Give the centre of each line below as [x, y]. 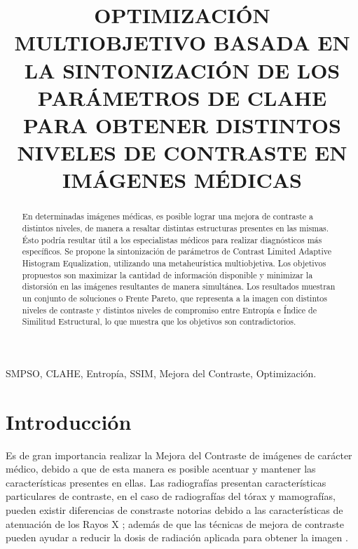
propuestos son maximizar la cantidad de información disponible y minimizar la [167, 274]
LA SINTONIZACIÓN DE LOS [182, 70]
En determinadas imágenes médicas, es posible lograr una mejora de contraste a [168, 216]
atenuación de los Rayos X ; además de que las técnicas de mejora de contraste [175, 523]
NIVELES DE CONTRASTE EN [182, 152]
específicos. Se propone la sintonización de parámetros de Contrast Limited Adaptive [177, 251]
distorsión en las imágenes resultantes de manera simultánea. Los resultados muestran [179, 286]
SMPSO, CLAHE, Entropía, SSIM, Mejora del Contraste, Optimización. [161, 373]
